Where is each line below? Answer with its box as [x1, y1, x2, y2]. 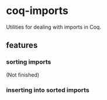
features [6, 40, 38, 50]
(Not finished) [6, 71, 40, 78]
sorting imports [6, 58, 51, 66]
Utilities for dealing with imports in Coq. [6, 23, 101, 30]
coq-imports [6, 4, 69, 18]
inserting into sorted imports [6, 86, 89, 94]
